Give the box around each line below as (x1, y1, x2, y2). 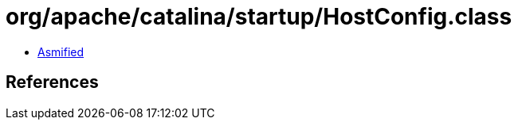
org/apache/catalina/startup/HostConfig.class (6, 3, 512, 30)
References (6, 72, 99, 93)
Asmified (37, 44, 84, 59)
